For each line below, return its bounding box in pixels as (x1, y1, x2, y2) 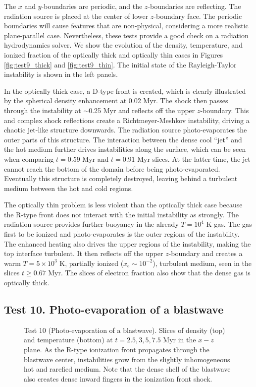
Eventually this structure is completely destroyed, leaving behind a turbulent (4, 173, 238, 184)
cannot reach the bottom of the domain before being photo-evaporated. (4, 163, 220, 174)
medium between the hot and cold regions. (4, 183, 133, 193)
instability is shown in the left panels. (4, 69, 118, 79)
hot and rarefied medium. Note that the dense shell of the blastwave (24, 364, 231, 374)
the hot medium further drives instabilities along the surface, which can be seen (4, 144, 246, 154)
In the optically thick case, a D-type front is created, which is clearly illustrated (4, 85, 246, 96)
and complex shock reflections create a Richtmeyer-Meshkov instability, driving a (4, 115, 250, 125)
